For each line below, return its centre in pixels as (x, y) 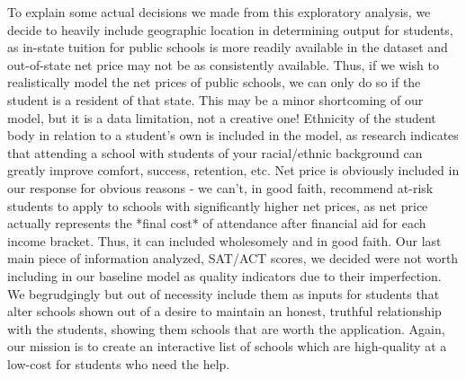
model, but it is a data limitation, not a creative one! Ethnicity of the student (222, 117)
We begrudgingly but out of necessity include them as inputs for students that (224, 293)
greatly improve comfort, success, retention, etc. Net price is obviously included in (233, 170)
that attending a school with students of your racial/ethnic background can (215, 152)
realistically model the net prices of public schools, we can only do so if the (214, 82)
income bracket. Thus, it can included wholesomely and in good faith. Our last (224, 240)
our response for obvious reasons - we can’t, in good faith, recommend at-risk (220, 187)
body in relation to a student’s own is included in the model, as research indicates (233, 135)
